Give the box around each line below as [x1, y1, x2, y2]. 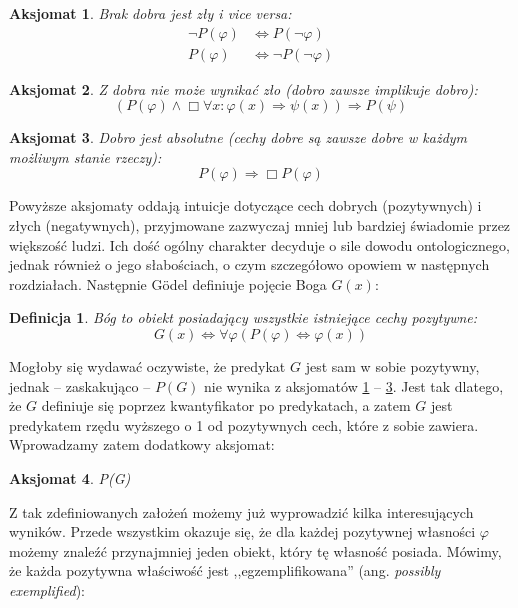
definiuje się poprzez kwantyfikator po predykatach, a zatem [41, 395, 411, 416]
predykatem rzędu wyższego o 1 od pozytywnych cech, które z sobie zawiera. [9, 414, 479, 435]
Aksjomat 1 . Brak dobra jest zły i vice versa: [9, 3, 292, 23]
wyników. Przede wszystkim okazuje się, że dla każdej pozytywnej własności [9, 521, 476, 542]
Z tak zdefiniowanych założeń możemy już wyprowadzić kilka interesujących [9, 501, 474, 522]
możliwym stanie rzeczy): [9, 146, 162, 167]
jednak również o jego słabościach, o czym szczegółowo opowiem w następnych [9, 254, 490, 275]
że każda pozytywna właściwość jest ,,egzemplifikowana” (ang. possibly [9, 560, 441, 581]
